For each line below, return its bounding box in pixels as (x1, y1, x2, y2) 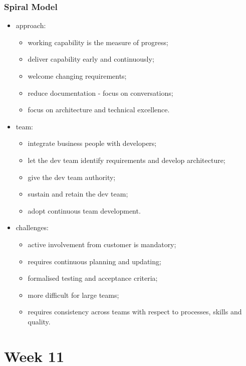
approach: (16, 20, 46, 31)
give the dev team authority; (28, 171, 116, 182)
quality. (28, 316, 51, 326)
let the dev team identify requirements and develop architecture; (28, 154, 225, 165)
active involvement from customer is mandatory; (28, 239, 176, 249)
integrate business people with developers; (28, 138, 157, 148)
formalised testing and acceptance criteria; (28, 273, 158, 283)
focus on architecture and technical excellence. (28, 104, 170, 115)
